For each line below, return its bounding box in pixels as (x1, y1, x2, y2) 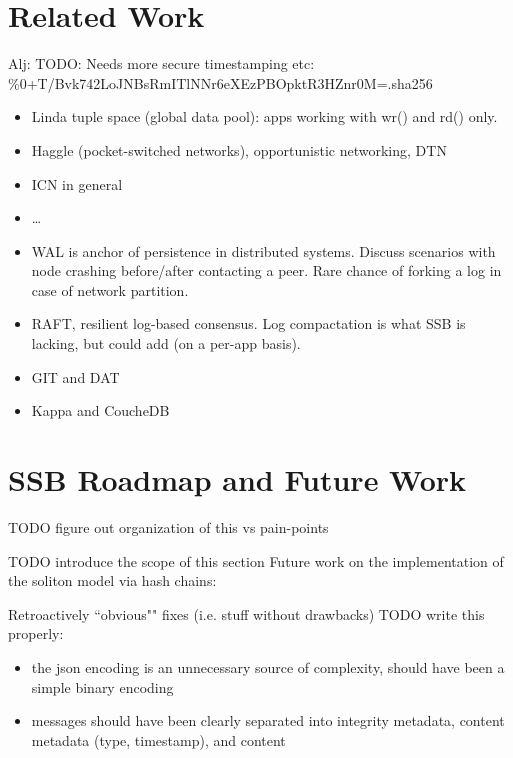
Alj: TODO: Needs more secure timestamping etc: (8, 53, 315, 74)
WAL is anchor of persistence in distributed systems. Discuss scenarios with (31, 240, 496, 261)
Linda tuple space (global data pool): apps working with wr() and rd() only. (31, 106, 498, 127)
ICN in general (31, 173, 123, 194)
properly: (8, 623, 64, 644)
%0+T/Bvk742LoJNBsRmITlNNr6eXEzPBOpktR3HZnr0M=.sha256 (8, 72, 433, 93)
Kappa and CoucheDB (31, 400, 170, 421)
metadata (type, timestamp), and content (31, 729, 286, 750)
